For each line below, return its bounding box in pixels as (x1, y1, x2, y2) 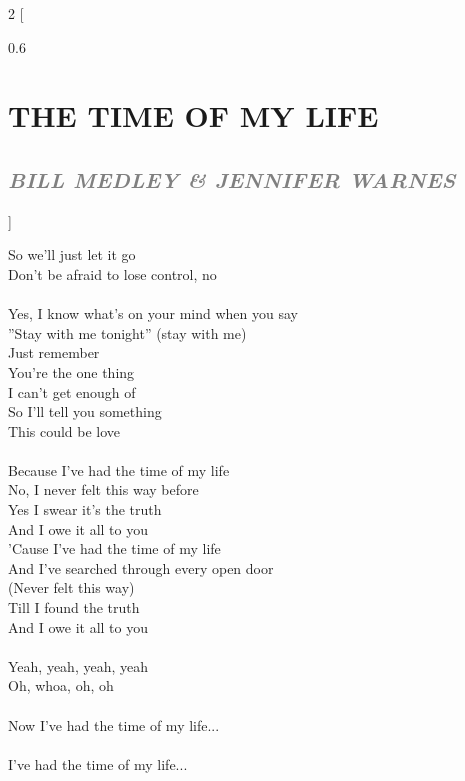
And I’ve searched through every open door (8, 557, 274, 578)
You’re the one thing (8, 361, 135, 382)
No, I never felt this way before (8, 479, 199, 500)
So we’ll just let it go (8, 244, 136, 265)
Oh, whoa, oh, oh (8, 675, 114, 696)
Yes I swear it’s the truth (8, 499, 162, 520)
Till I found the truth (8, 597, 140, 618)
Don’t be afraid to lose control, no (8, 263, 217, 284)
